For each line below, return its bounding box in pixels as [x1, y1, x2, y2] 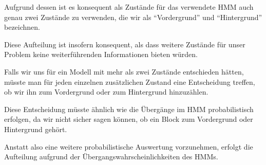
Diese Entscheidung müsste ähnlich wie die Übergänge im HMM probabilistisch [4, 103, 254, 114]
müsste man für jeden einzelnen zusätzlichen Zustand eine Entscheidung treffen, [4, 76, 255, 87]
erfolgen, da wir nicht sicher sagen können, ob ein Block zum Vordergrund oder [4, 114, 253, 124]
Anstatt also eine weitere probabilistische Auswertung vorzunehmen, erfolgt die [4, 141, 253, 152]
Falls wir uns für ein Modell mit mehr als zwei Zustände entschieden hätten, [4, 66, 244, 77]
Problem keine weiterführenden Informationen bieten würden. [4, 49, 198, 60]
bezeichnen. [4, 22, 40, 32]
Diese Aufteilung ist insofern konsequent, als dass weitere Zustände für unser [4, 39, 245, 49]
